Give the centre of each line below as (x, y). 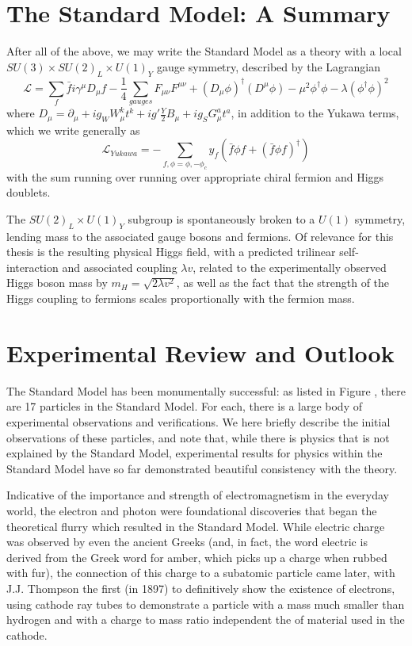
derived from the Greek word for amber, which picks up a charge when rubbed (197, 557)
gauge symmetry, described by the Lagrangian (269, 66)
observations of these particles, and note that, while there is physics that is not (198, 437)
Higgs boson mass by (57, 283)
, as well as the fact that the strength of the (283, 283)
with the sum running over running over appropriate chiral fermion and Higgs (195, 176)
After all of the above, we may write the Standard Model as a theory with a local (204, 51)
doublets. (29, 192)
